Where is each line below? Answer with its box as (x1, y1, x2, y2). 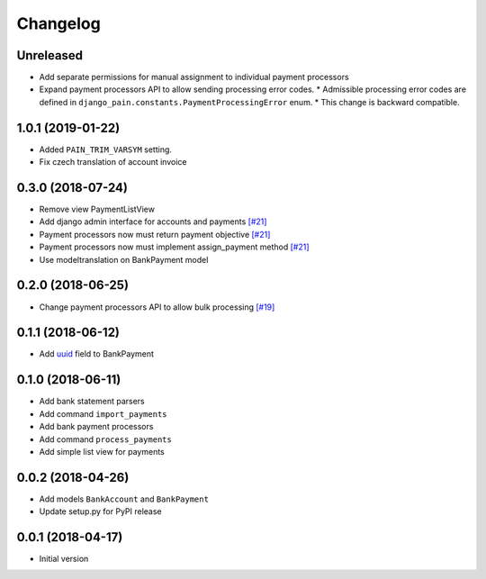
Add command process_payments (39, 433, 173, 445)
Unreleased (16, 48, 84, 63)
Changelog (16, 14, 101, 33)
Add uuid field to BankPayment (39, 348, 155, 359)
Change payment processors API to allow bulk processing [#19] (39, 302, 275, 312)
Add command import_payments (39, 408, 167, 419)
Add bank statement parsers (39, 396, 145, 407)
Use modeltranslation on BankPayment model (39, 254, 209, 265)
